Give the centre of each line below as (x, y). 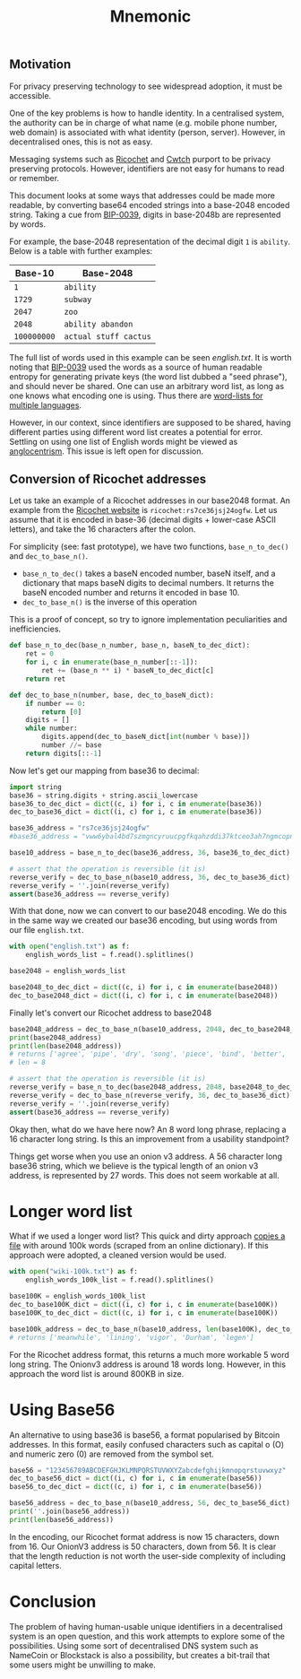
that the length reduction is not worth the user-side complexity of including (148, 1556)
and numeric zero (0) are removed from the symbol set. (112, 1454)
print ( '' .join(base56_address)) (69, 1512)
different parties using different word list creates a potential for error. (136, 431)
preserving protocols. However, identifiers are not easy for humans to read (147, 169)
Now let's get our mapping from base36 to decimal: (104, 770)
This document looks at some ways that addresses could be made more (142, 196)
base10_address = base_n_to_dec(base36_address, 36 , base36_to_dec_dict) (150, 853)
